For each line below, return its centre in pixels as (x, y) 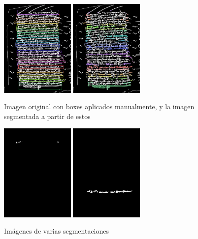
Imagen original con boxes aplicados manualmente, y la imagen (99, 106)
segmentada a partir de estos (47, 116)
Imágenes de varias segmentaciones (57, 231)
